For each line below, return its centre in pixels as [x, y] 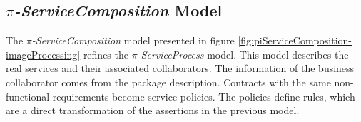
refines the [106, 54]
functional [28, 96]
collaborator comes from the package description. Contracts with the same [168, 82]
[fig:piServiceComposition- [295, 40]
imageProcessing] [43, 54]
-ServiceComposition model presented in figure [133, 40]
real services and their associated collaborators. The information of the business [180, 68]
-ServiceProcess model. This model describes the [243, 54]
